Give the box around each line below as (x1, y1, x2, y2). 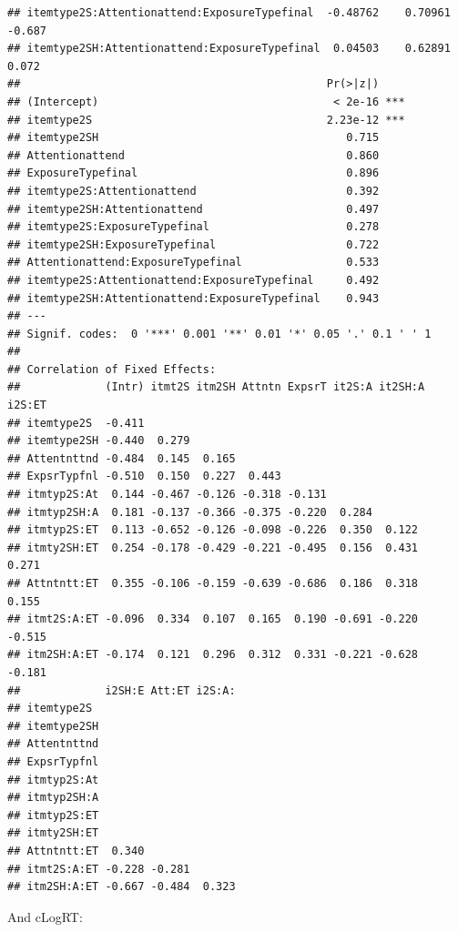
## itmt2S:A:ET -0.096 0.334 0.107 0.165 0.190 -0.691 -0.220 (7, 613, 419, 626)
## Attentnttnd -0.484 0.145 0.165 (7, 451, 236, 465)
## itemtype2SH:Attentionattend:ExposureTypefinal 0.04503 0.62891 (7, 42, 451, 56)
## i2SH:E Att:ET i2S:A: (7, 684, 236, 697)
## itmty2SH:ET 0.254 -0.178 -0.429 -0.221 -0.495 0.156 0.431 (7, 541, 419, 554)
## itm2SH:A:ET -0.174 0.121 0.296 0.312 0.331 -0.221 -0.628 (7, 648, 419, 662)
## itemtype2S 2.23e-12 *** (7, 113, 405, 127)
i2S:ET (7, 399, 46, 412)
